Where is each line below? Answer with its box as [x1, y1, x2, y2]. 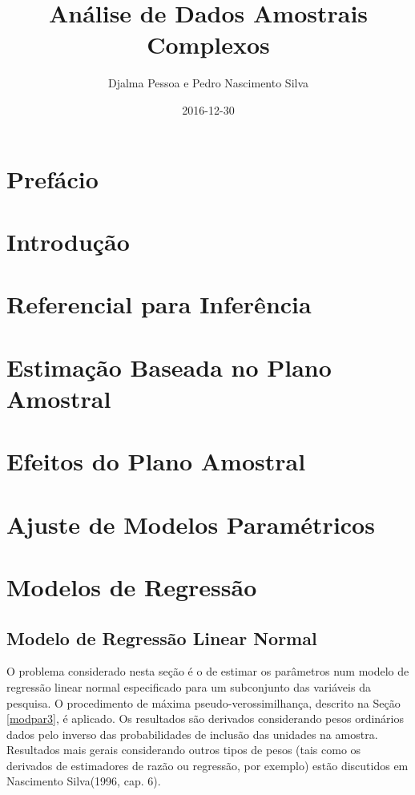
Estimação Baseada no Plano [6, 350, 332, 383]
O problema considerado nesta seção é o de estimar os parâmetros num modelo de [6, 663, 409, 680]
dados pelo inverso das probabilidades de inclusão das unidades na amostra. [6, 725, 378, 742]
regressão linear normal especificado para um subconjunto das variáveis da [6, 678, 371, 695]
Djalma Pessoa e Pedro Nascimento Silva [107, 75, 309, 91]
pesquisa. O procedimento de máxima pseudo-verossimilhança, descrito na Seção [6, 694, 401, 711]
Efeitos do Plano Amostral [6, 445, 306, 478]
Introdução [6, 224, 130, 257]
